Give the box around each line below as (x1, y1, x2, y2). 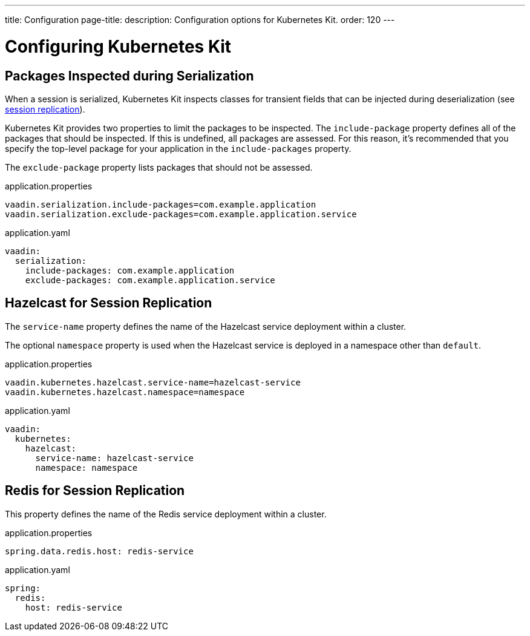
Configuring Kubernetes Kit (5, 36, 232, 57)
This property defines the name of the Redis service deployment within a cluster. (5, 508, 327, 519)
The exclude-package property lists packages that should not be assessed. (5, 162, 313, 172)
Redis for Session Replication (5, 483, 185, 499)
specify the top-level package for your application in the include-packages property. (5, 143, 352, 154)
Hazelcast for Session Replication (5, 295, 212, 311)
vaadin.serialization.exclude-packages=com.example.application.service (5, 209, 357, 219)
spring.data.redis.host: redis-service (5, 546, 194, 556)
